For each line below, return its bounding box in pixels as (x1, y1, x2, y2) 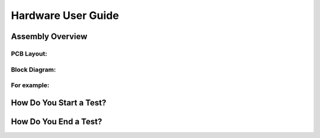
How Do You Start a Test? (11, 98, 107, 108)
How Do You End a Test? (11, 116, 103, 127)
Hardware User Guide (11, 9, 119, 22)
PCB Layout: (11, 49, 47, 57)
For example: (11, 81, 50, 89)
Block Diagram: (11, 65, 56, 73)
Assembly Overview (11, 31, 88, 41)
